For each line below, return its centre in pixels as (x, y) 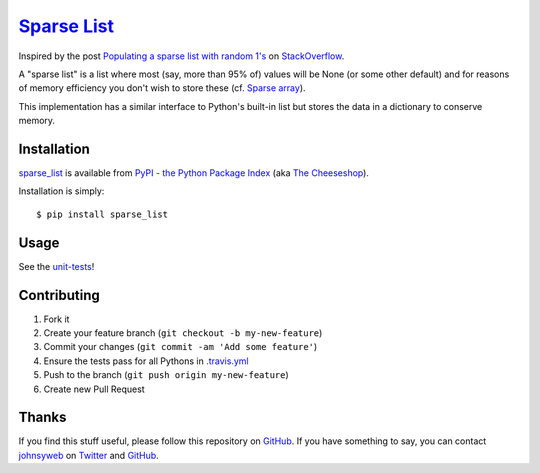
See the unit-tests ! (56, 266)
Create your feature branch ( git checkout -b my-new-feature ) (183, 333)
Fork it (56, 319)
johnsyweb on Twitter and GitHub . (88, 455)
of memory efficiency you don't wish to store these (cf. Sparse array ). (162, 88)
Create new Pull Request (94, 389)
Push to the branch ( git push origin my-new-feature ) (166, 375)
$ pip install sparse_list (102, 214)
